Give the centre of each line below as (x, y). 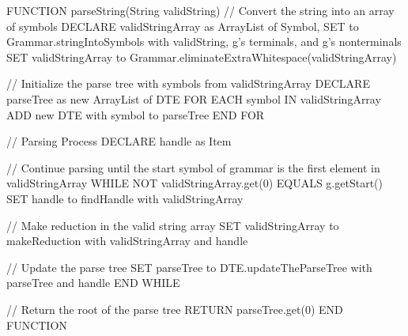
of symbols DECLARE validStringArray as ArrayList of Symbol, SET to (183, 26)
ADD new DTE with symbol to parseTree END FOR (136, 114)
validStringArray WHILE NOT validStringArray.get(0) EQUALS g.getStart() (195, 183)
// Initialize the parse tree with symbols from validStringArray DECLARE (188, 83)
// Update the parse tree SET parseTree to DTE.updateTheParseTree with (189, 267)
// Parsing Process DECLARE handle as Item (119, 141)
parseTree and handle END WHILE (93, 283)
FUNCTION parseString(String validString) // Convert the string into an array (200, 10)
